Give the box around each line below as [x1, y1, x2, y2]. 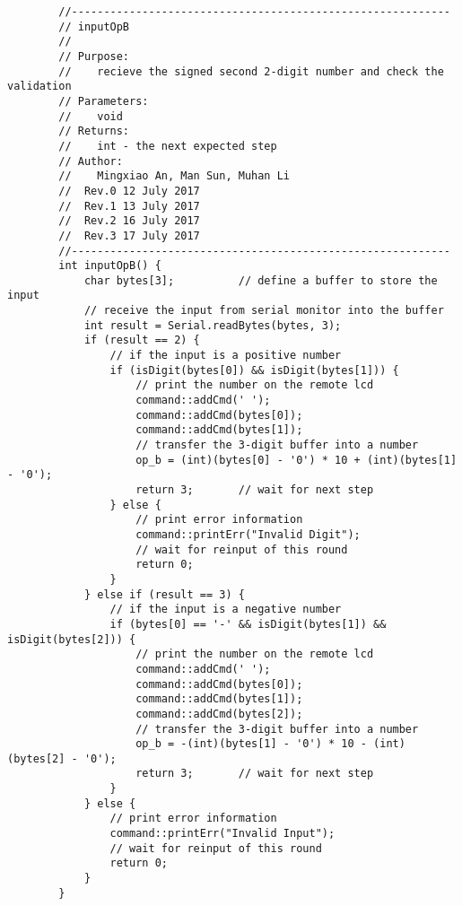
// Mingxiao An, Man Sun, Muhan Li [58, 170, 290, 183]
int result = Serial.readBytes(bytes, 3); [83, 318, 342, 332]
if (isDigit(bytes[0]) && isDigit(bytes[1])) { [109, 363, 399, 377]
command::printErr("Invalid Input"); [109, 827, 336, 841]
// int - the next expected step [58, 139, 277, 152]
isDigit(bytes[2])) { [7, 632, 136, 646]
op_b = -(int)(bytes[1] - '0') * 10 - [135, 737, 367, 751]
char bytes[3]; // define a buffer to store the [83, 274, 438, 287]
